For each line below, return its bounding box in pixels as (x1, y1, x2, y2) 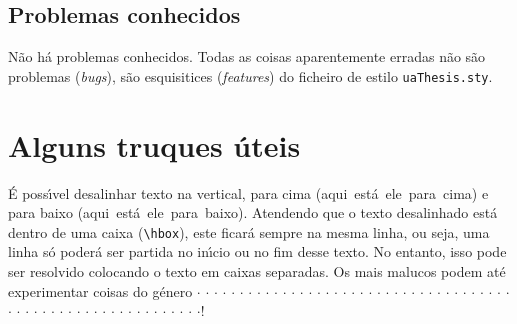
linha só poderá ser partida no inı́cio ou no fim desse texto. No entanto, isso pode (8, 241, 507, 262)
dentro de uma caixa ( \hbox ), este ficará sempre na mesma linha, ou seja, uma (8, 221, 490, 242)
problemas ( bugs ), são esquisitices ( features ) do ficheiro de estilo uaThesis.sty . (8, 65, 493, 86)
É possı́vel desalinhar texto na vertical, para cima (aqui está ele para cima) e (8, 182, 489, 203)
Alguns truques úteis (8, 124, 301, 165)
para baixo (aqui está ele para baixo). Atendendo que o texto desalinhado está (8, 202, 498, 223)
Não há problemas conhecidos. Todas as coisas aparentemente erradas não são (8, 46, 486, 67)
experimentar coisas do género (8, 280, 193, 301)
